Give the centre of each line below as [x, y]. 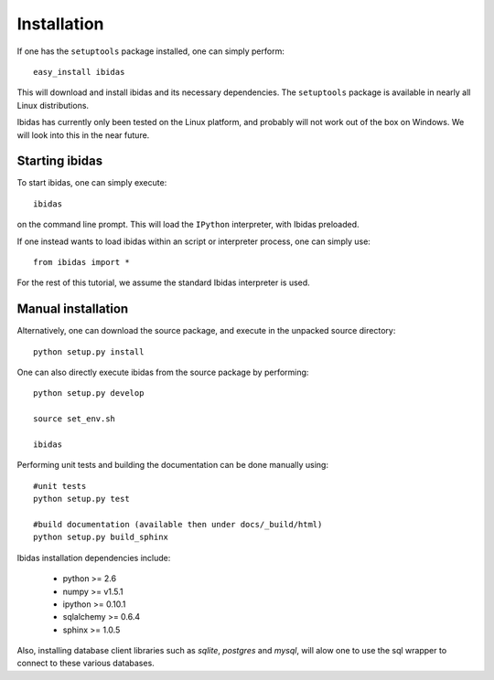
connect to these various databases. [86, 664]
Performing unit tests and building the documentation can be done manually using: [173, 465]
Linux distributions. [53, 105]
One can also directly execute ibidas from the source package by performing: [163, 372]
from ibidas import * [81, 262]
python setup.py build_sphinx [101, 537]
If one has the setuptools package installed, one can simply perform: [151, 51]
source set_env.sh [75, 419]
